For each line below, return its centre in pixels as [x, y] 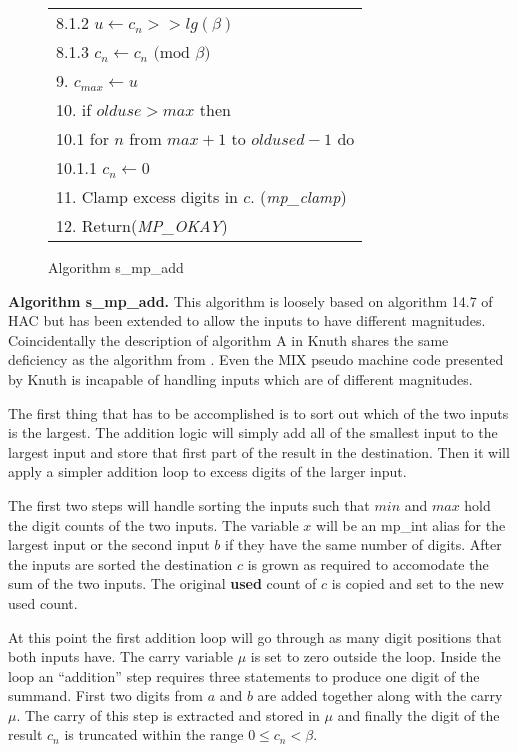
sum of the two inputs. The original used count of [162, 583]
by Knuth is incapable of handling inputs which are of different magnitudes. [240, 378]
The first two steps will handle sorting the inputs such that [189, 504]
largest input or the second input [109, 544]
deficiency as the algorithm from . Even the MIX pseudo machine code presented [256, 359]
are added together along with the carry [380, 695]
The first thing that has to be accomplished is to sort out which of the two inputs [258, 412]
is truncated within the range [154, 734]
